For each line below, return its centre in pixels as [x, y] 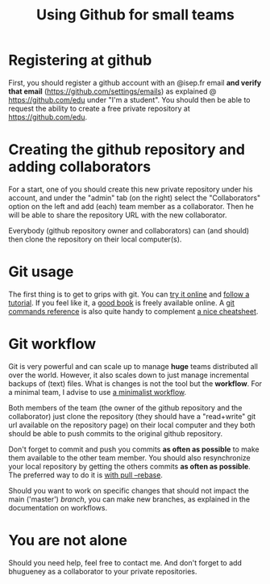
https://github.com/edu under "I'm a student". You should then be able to [129, 99]
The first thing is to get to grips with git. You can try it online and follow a [129, 294]
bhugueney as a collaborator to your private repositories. [103, 571]
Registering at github [80, 60]
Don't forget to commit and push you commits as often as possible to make [134, 449]
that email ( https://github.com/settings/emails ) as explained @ [112, 91]
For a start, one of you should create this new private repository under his [131, 189]
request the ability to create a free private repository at [100, 108]
